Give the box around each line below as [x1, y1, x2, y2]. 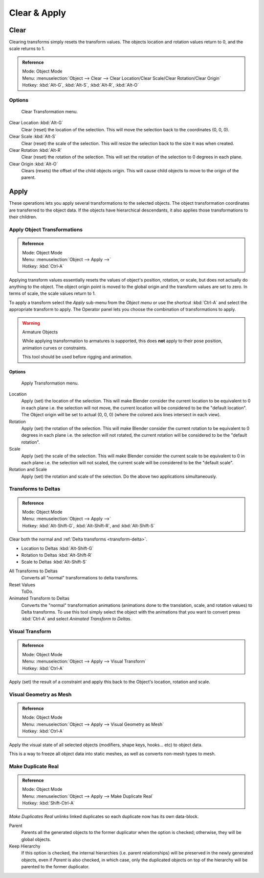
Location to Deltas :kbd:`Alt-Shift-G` [21, 545, 94, 551]
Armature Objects [22, 329, 58, 335]
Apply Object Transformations [9, 226, 83, 233]
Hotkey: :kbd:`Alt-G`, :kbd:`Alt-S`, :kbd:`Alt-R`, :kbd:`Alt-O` [22, 82, 139, 88]
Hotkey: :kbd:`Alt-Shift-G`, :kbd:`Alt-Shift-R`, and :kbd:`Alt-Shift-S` [22, 522, 155, 528]
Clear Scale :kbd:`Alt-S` [9, 134, 57, 140]
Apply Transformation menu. [21, 380, 79, 386]
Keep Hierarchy [9, 843, 41, 849]
